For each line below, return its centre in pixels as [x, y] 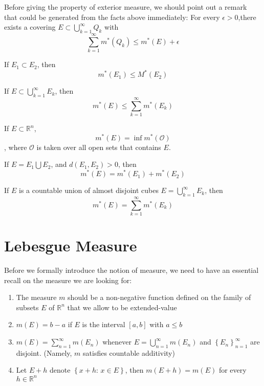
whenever [117, 342]
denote [60, 370]
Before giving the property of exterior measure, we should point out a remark [126, 7]
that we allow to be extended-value [122, 307]
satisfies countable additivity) [129, 352]
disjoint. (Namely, [44, 352]
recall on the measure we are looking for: [68, 280]
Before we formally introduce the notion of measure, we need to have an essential [131, 270]
